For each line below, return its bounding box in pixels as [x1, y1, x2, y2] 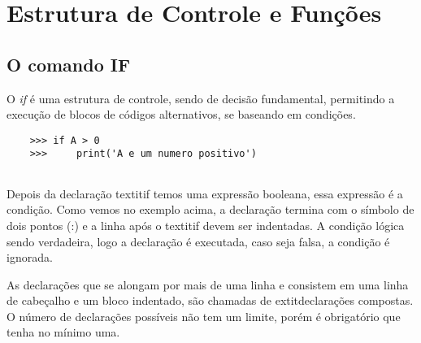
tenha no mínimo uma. [7, 323, 120, 341]
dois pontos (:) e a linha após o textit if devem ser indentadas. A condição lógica [7, 216, 405, 233]
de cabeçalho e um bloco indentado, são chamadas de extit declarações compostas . [7, 292, 414, 309]
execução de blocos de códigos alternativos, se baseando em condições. [7, 106, 356, 123]
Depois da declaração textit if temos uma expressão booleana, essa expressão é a [7, 185, 403, 202]
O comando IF [7, 51, 131, 76]
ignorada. [7, 249, 53, 266]
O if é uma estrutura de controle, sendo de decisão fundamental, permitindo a [7, 89, 395, 106]
